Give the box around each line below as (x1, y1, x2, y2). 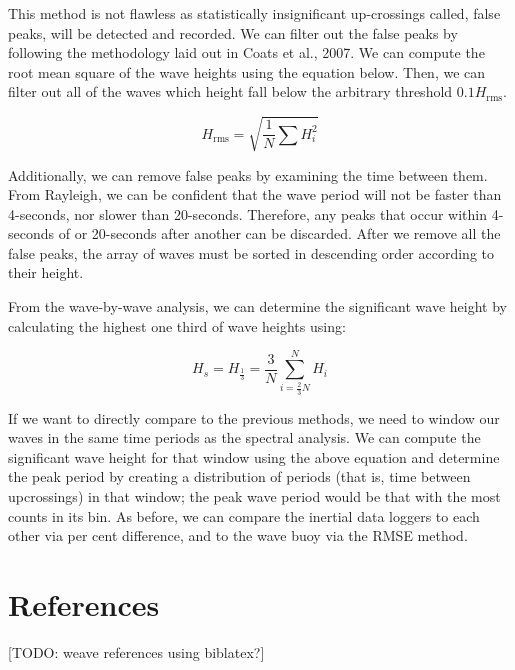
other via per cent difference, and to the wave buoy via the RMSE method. (8, 525, 468, 546)
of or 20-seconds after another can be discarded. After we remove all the (58, 223, 501, 244)
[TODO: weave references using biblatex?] (8, 641, 265, 662)
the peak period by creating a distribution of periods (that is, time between (8, 466, 471, 487)
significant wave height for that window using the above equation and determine (8, 446, 500, 467)
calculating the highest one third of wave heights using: (8, 315, 346, 336)
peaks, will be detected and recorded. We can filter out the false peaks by (8, 22, 458, 43)
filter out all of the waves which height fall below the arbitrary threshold (8, 81, 453, 102)
